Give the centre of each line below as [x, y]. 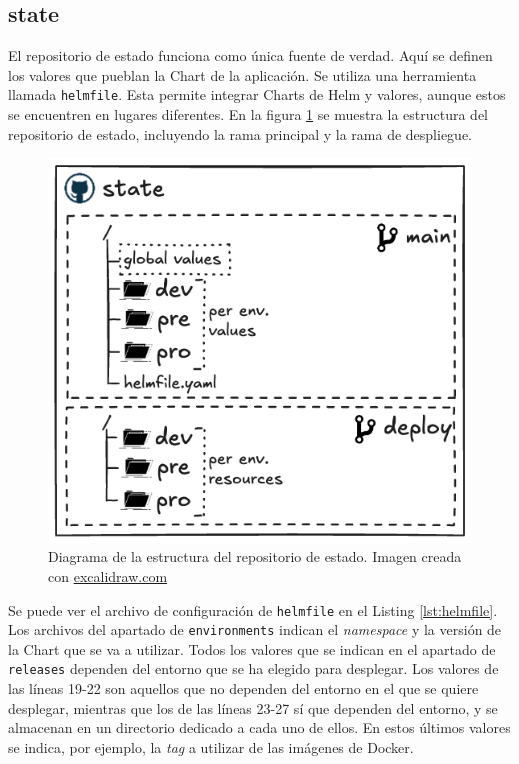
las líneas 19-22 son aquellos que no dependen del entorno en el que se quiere [243, 688]
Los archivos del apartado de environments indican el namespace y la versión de [255, 629]
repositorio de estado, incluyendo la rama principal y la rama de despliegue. [240, 133]
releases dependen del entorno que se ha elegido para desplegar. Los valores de [253, 668]
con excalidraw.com [108, 575]
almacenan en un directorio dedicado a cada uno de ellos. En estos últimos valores [259, 727]
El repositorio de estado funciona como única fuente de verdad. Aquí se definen [250, 55]
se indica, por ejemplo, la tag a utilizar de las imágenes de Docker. [211, 746]
